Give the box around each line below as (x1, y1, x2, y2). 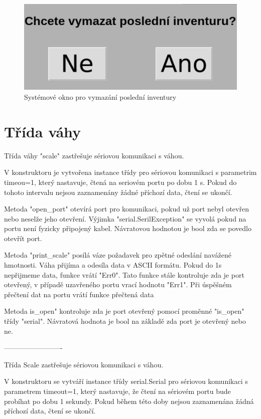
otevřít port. (4, 233, 42, 243)
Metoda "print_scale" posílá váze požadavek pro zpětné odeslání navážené (4, 250, 231, 260)
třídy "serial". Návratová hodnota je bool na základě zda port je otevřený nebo (4, 316, 246, 326)
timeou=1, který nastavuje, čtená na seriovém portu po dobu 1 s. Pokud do (4, 176, 237, 187)
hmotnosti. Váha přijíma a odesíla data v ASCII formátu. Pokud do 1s (4, 260, 222, 270)
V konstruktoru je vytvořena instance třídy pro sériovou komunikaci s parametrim (4, 167, 257, 177)
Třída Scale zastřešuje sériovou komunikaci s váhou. (4, 359, 164, 369)
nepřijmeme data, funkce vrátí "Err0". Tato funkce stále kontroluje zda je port (4, 269, 244, 280)
